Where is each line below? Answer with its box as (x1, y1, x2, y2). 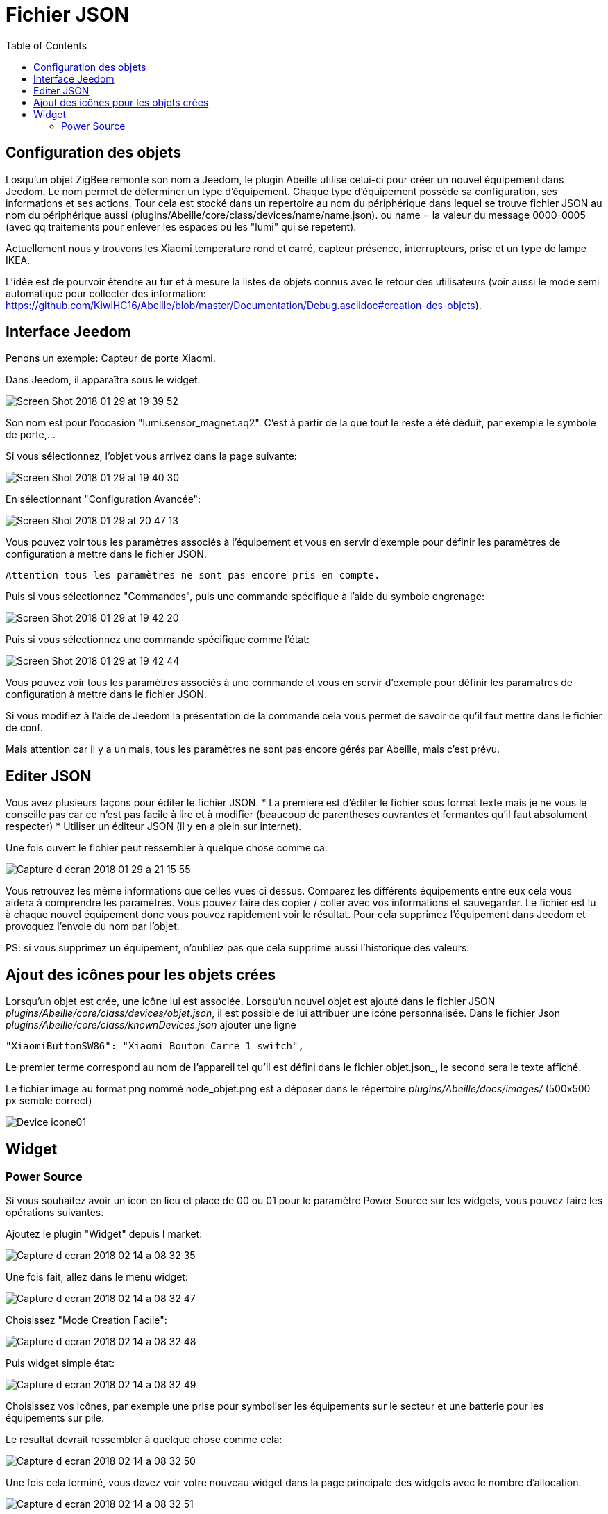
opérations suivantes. (6, 1206, 104, 1219)
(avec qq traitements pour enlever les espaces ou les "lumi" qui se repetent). (6, 220, 357, 233)
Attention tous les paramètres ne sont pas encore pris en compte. (6, 569, 380, 581)
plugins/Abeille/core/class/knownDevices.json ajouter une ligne (6, 1019, 296, 1031)
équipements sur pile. (6, 1412, 105, 1424)
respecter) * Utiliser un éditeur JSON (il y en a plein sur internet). (6, 820, 302, 833)
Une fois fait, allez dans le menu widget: (6, 1271, 188, 1283)
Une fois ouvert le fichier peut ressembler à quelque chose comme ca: (6, 842, 328, 854)
